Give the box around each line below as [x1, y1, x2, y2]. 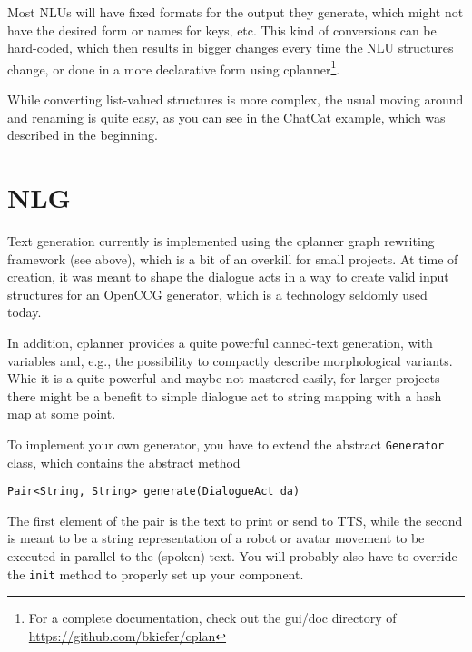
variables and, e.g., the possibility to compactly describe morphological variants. [7, 351, 453, 370]
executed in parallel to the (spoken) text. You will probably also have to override [7, 546, 457, 565]
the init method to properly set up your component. [7, 564, 304, 583]
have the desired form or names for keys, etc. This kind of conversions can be [7, 20, 437, 39]
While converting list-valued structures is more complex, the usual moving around [7, 90, 464, 109]
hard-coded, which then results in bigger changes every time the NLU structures [7, 38, 454, 57]
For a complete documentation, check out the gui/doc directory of [28, 608, 397, 627]
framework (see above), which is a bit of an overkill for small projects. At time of [7, 249, 458, 268]
